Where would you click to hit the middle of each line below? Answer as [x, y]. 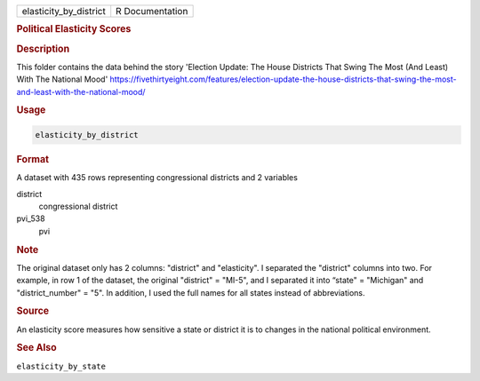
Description [43, 49]
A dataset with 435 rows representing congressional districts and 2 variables [157, 178]
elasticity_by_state [61, 366]
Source [33, 311]
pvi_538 [31, 218]
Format [32, 159]
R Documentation [152, 11]
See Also [36, 348]
